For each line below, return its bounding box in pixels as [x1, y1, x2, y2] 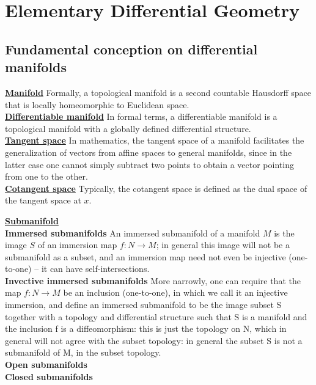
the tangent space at [5, 194, 81, 207]
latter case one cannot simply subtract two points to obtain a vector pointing [5, 158, 294, 170]
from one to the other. [5, 170, 88, 183]
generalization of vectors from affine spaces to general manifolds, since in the [5, 145, 292, 158]
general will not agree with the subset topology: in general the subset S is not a [5, 334, 303, 346]
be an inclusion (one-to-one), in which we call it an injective [63, 286, 288, 299]
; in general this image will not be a [156, 238, 290, 251]
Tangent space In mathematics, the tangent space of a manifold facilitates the [5, 134, 304, 147]
